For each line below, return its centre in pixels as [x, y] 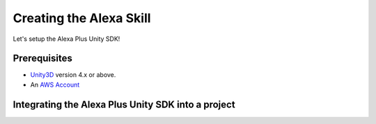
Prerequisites [42, 59]
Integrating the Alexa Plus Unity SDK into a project [124, 104]
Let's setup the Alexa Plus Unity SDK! [66, 39]
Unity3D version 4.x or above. [73, 75]
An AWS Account [55, 85]
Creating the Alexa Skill [82, 18]
